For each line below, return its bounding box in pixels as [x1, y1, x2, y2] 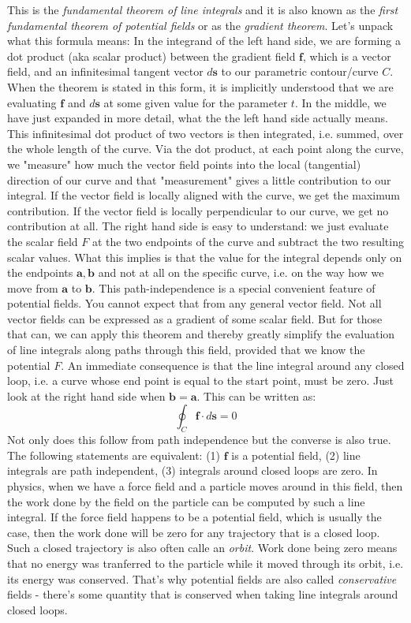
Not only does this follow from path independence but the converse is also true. [7, 431, 391, 448]
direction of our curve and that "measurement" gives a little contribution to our [7, 171, 391, 188]
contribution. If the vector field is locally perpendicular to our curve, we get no [7, 202, 389, 218]
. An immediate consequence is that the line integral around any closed [61, 356, 405, 373]
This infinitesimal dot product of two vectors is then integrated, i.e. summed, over [7, 125, 404, 141]
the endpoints [7, 264, 73, 281]
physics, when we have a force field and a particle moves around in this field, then [7, 478, 403, 494]
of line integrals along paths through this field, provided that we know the [7, 341, 365, 358]
